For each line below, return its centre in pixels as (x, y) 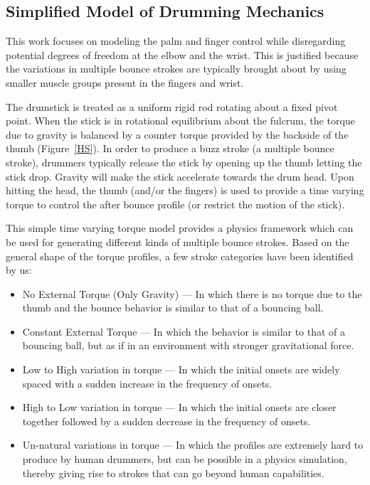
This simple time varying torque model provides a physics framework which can (180, 228)
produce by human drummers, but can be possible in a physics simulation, (185, 459)
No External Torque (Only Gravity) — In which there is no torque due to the (192, 293)
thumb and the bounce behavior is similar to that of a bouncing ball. (173, 308)
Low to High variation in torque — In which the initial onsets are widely (181, 369)
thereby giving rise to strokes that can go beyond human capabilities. (173, 473)
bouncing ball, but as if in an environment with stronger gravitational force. (188, 345)
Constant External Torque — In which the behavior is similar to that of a (184, 331)
